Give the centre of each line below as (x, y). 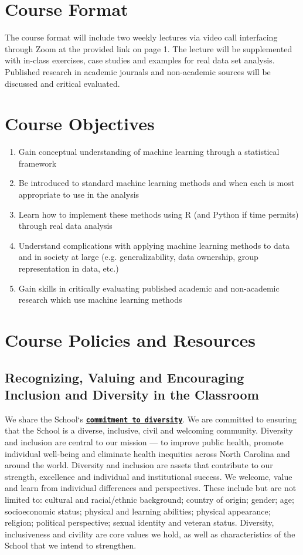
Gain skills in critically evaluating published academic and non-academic (149, 288)
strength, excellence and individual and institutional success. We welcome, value (149, 476)
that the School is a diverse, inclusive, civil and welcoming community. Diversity (149, 430)
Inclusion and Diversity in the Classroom (132, 394)
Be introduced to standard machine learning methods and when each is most (156, 183)
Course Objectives (80, 123)
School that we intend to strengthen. (71, 545)
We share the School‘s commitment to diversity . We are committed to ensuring (151, 419)
